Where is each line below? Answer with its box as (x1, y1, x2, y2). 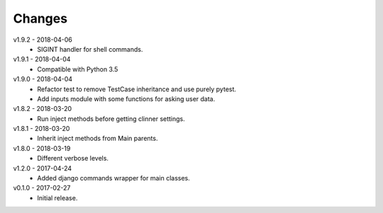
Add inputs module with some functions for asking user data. (37, 94, 216, 103)
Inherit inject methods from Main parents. (37, 134, 158, 143)
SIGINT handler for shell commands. (37, 45, 143, 53)
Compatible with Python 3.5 (37, 64, 118, 74)
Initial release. (37, 193, 78, 202)
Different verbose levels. (37, 154, 109, 163)
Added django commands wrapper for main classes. (37, 174, 191, 183)
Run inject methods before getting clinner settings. (37, 114, 186, 123)
